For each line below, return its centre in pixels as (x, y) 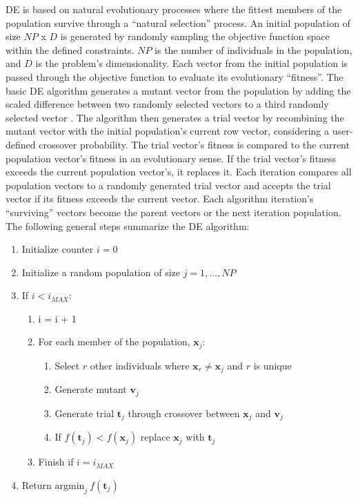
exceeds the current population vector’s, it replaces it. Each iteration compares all (179, 172)
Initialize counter (58, 249)
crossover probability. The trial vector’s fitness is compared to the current (194, 144)
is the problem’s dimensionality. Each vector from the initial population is (192, 63)
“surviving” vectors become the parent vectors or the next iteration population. (173, 212)
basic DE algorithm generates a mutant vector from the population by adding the (178, 90)
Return (37, 484)
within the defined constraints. (70, 49)
